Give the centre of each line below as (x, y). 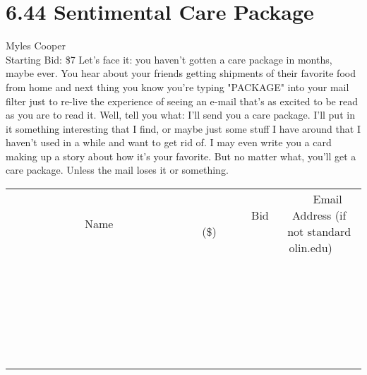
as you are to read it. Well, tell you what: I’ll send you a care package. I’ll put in (180, 115)
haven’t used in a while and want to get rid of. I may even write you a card (169, 142)
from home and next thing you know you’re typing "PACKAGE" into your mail (178, 87)
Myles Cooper (36, 46)
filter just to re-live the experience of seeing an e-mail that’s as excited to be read (182, 101)
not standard (319, 232)
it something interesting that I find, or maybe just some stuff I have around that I (183, 128)
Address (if (319, 215)
